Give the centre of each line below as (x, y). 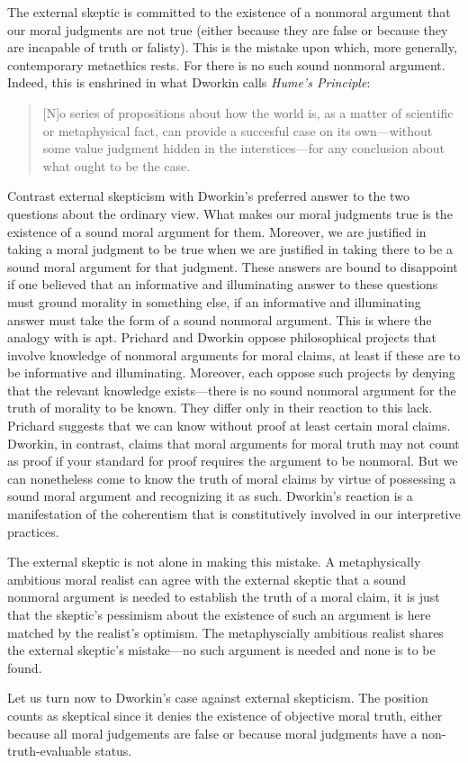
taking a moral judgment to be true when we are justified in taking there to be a (230, 249)
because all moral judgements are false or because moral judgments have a (212, 733)
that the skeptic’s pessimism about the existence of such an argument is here (219, 614)
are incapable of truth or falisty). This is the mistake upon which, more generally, (232, 47)
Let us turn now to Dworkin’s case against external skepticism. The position (218, 698)
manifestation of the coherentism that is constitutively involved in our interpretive (234, 514)
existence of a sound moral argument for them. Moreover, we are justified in (217, 231)
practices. (33, 531)
